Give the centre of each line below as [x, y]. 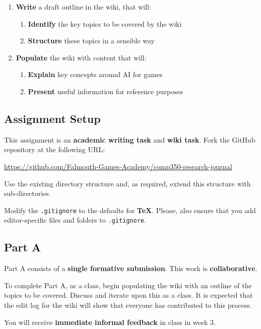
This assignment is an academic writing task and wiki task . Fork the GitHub [130, 139]
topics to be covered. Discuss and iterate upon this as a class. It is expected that [128, 295]
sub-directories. [27, 193]
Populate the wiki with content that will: [81, 57]
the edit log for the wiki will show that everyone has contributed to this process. [128, 305]
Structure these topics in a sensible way [91, 41]
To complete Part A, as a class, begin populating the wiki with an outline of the [128, 285]
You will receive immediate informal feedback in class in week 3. [110, 322]
